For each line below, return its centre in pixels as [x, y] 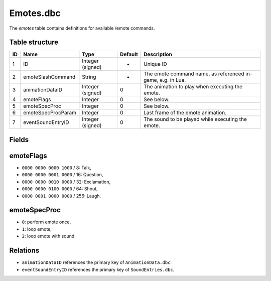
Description [158, 54]
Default [129, 54]
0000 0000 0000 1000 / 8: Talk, [56, 168]
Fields [19, 140]
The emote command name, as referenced [194, 74]
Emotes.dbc [35, 13]
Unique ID [156, 64]
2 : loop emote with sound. [49, 236]
